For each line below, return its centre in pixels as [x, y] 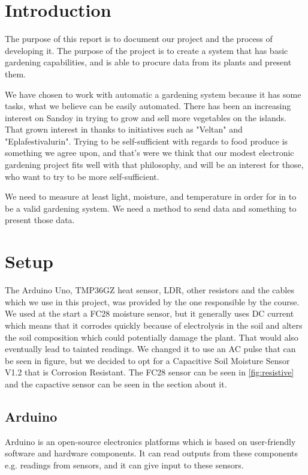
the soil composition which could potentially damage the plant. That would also [152, 337]
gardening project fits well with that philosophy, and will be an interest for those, [154, 165]
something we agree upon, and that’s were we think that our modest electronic [150, 153]
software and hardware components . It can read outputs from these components [152, 453]
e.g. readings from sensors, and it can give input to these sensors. [124, 465]
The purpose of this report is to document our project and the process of [139, 39]
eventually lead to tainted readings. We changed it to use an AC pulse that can [150, 349]
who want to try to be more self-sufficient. [82, 176]
